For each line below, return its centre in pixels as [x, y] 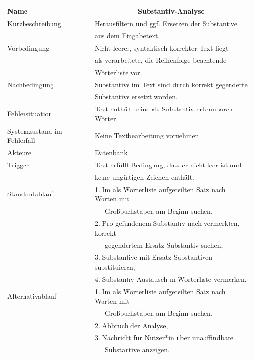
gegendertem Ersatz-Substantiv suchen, [164, 245]
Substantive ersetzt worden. [136, 97]
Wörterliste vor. [118, 72]
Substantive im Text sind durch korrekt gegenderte [171, 84]
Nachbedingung [31, 84]
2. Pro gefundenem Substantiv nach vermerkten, [167, 223]
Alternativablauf [32, 296]
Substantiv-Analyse [171, 11]
